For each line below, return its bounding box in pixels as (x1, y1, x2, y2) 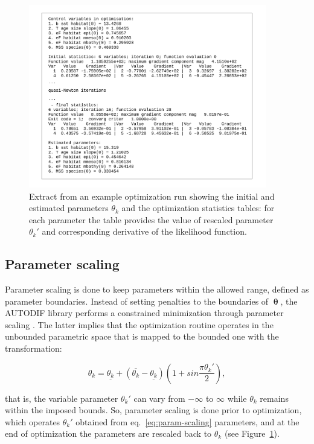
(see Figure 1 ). (224, 427, 280, 440)
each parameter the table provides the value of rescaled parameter (29, 213, 274, 226)
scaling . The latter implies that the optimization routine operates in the (5, 318, 274, 331)
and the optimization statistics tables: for (121, 201, 275, 214)
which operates (5, 415, 60, 428)
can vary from (133, 392, 185, 404)
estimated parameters (29, 201, 109, 214)
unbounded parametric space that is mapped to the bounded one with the (5, 330, 279, 343)
